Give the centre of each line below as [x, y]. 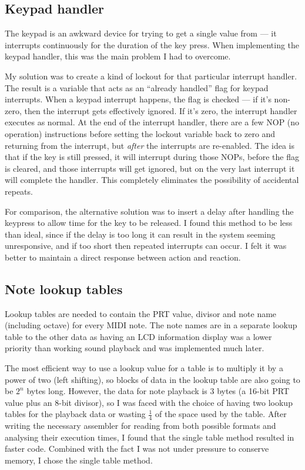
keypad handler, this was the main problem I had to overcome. [118, 56]
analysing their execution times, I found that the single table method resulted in [150, 437]
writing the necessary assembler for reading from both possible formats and [140, 426]
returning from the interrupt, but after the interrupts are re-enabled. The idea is [150, 145]
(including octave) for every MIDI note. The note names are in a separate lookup [151, 325]
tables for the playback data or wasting [75, 414]
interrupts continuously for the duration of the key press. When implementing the [152, 44]
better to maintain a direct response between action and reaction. [123, 257]
